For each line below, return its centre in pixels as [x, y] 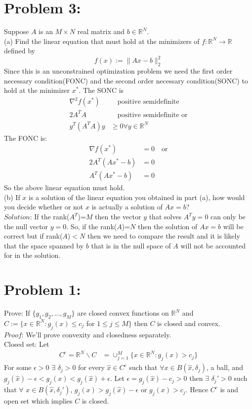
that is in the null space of [131, 245]
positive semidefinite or [152, 115]
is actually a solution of [127, 207]
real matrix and [101, 31]
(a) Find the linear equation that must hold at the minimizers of [102, 41]
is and [229, 389]
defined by [20, 51]
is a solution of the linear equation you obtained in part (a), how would [137, 197]
